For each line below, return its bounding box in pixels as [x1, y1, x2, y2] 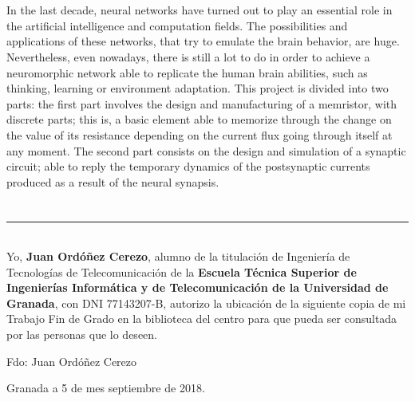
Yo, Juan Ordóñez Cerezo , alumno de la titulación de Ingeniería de [6, 248, 350, 265]
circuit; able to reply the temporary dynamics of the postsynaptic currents [6, 158, 370, 175]
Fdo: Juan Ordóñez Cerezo [6, 352, 137, 369]
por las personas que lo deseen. [6, 326, 157, 343]
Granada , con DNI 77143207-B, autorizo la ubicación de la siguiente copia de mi [6, 294, 406, 311]
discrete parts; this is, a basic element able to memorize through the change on [6, 111, 392, 128]
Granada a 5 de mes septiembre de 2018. [6, 379, 205, 396]
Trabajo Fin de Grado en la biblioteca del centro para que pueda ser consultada [6, 310, 397, 327]
